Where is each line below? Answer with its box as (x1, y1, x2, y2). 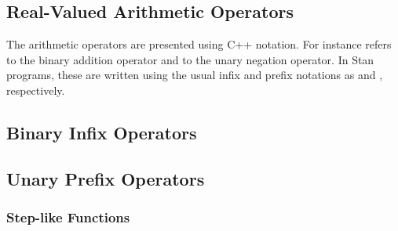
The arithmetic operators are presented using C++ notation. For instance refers (6, 36, 392, 52)
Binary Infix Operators (6, 120, 197, 144)
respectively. (6, 81, 65, 98)
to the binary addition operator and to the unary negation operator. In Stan (6, 51, 374, 67)
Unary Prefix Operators (6, 166, 205, 190)
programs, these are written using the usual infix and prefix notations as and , (6, 67, 383, 83)
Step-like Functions (6, 208, 130, 227)
